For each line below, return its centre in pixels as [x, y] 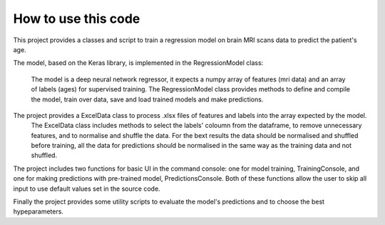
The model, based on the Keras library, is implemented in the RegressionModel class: [138, 63]
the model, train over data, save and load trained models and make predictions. [147, 99]
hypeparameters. [38, 211]
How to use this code [77, 19]
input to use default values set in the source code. [87, 189]
